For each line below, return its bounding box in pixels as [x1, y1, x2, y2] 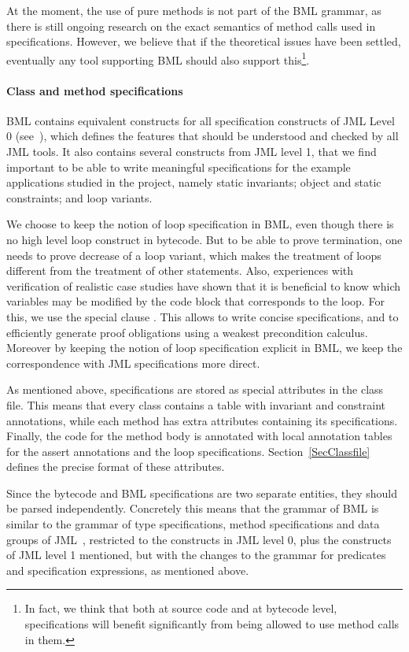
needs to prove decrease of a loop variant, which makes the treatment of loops [6, 246, 381, 263]
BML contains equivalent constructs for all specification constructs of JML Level [6, 112, 395, 128]
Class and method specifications [6, 82, 183, 98]
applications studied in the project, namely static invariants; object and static [6, 174, 381, 191]
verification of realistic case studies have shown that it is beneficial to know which [6, 277, 401, 294]
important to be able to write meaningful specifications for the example [6, 158, 351, 175]
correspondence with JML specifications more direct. [6, 354, 260, 371]
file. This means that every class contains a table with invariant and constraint [6, 396, 386, 413]
